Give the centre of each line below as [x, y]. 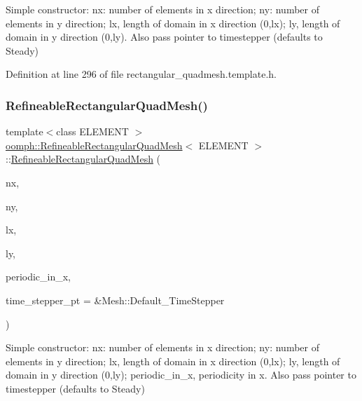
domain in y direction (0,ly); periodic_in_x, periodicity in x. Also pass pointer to [181, 375]
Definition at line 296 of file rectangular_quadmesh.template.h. [141, 74]
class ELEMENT [92, 131]
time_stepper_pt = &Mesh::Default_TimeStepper [115, 300]
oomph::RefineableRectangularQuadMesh [94, 145]
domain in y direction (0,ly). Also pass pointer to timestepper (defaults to [164, 37]
